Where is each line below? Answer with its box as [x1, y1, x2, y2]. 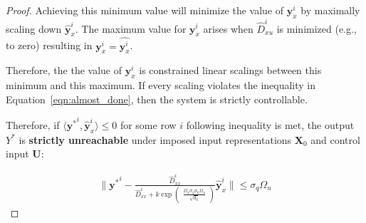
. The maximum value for [75, 21, 187, 36]
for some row [120, 117, 177, 132]
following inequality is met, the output [186, 117, 355, 132]
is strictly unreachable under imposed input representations [19, 132, 292, 147]
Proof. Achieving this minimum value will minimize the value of [6, 3, 284, 17]
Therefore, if [6, 117, 60, 132]
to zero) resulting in [6, 38, 93, 53]
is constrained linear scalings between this [139, 63, 322, 78]
